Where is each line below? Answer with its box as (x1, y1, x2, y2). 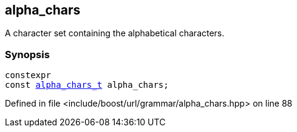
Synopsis (5, 48, 50, 61)
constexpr (5, 70, 51, 81)
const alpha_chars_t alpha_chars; (5, 80, 169, 90)
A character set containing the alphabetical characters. (5, 28, 225, 39)
